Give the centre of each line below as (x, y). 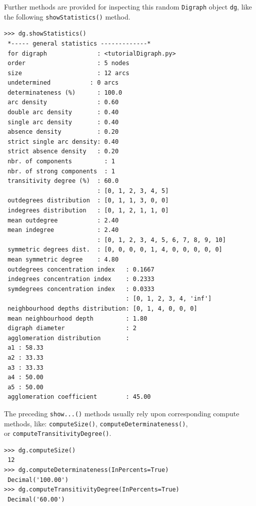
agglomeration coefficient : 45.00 (79, 397)
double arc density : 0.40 (63, 112)
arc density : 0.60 (63, 102)
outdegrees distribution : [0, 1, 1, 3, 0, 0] (88, 201)
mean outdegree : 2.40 (63, 220)
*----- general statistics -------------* (79, 43)
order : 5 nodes (68, 63)
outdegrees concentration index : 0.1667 (81, 269)
